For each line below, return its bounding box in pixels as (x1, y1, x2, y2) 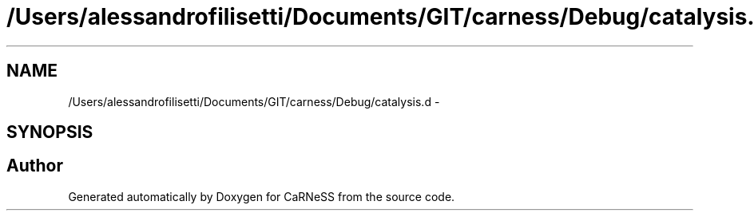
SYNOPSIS (6, 122, 93, 143)
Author (6, 156, 63, 176)
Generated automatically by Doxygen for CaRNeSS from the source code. (68, 189, 455, 203)
